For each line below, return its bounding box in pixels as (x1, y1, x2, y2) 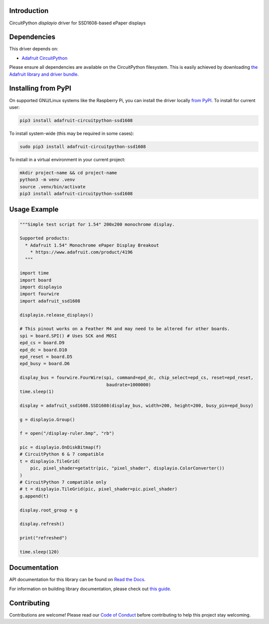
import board (19, 277, 52, 283)
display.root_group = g (19, 507, 78, 513)
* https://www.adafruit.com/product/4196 (30, 250, 133, 255)
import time (19, 270, 49, 276)
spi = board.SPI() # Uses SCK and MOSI (19, 333, 117, 339)
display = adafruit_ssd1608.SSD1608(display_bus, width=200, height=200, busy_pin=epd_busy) (19, 402, 254, 408)
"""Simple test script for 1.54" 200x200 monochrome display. (19, 222, 175, 227)
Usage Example (9, 205, 59, 214)
